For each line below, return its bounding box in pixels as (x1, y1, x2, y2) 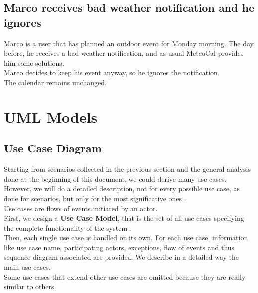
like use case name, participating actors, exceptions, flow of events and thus (4, 242, 235, 252)
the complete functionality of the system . (4, 222, 131, 233)
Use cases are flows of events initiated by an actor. (4, 203, 158, 213)
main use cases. (4, 262, 51, 272)
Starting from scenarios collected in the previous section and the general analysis (4, 164, 251, 174)
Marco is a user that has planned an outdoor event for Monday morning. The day (4, 38, 254, 48)
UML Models (4, 106, 98, 127)
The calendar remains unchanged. (4, 77, 107, 87)
